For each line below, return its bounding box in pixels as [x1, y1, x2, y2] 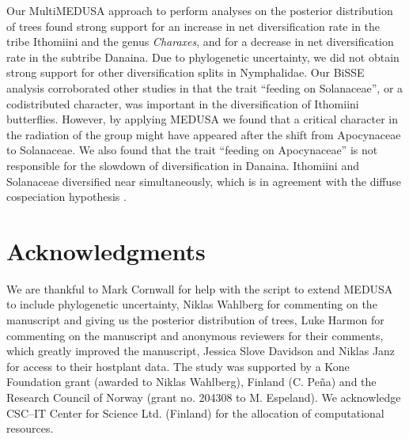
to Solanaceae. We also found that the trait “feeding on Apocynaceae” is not [6, 142, 378, 158]
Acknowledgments [6, 234, 206, 267]
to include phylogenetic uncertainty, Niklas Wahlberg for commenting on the [6, 296, 377, 312]
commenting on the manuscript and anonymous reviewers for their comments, [6, 327, 384, 343]
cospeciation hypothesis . [6, 188, 127, 205]
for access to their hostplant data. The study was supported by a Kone [6, 358, 350, 374]
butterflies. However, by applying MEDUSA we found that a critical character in [6, 111, 398, 127]
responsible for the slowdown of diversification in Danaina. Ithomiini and [6, 157, 359, 173]
